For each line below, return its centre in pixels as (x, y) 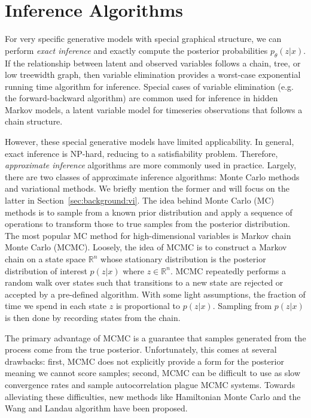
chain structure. (34, 121)
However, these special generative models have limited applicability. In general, (150, 142)
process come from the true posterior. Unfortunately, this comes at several (141, 349)
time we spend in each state (56, 306)
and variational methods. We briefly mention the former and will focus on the (147, 188)
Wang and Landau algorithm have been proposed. (96, 408)
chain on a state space (45, 259)
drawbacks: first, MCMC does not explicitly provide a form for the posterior (144, 361)
